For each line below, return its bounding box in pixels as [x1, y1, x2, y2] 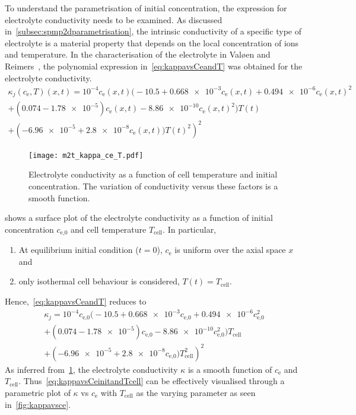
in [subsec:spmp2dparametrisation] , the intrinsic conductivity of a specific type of [5, 25, 301, 37]
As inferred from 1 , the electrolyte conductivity [5, 363, 178, 375]
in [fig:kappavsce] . [5, 398, 71, 410]
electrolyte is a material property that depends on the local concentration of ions [5, 36, 299, 49]
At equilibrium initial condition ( [18, 243, 139, 256]
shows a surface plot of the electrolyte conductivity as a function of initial [5, 211, 273, 224]
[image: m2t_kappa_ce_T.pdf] [28, 151, 144, 160]
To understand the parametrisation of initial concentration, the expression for [5, 2, 287, 14]
